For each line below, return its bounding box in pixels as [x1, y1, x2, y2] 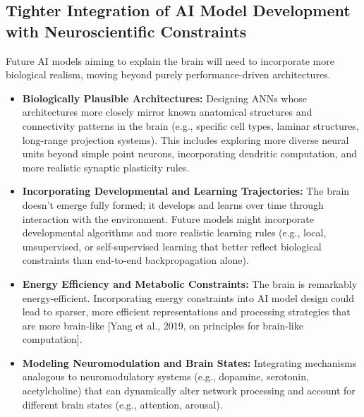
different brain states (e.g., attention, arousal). [22, 397, 223, 411]
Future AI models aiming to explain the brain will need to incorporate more [6, 53, 334, 68]
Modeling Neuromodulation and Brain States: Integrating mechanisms [22, 355, 357, 370]
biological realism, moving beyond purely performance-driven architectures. [6, 67, 331, 82]
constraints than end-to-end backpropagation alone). [22, 253, 249, 267]
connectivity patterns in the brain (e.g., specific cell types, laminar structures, [22, 118, 359, 133]
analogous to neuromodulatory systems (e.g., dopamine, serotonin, [22, 369, 309, 384]
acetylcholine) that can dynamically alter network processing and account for [22, 383, 356, 398]
